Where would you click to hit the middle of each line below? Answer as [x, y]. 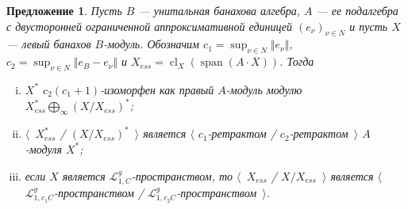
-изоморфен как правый [157, 89]
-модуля [43, 148]
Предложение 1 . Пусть [64, 10]
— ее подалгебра [357, 10]
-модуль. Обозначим [152, 44]
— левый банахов [49, 44]
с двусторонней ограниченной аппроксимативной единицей [150, 26]
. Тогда [297, 61]
